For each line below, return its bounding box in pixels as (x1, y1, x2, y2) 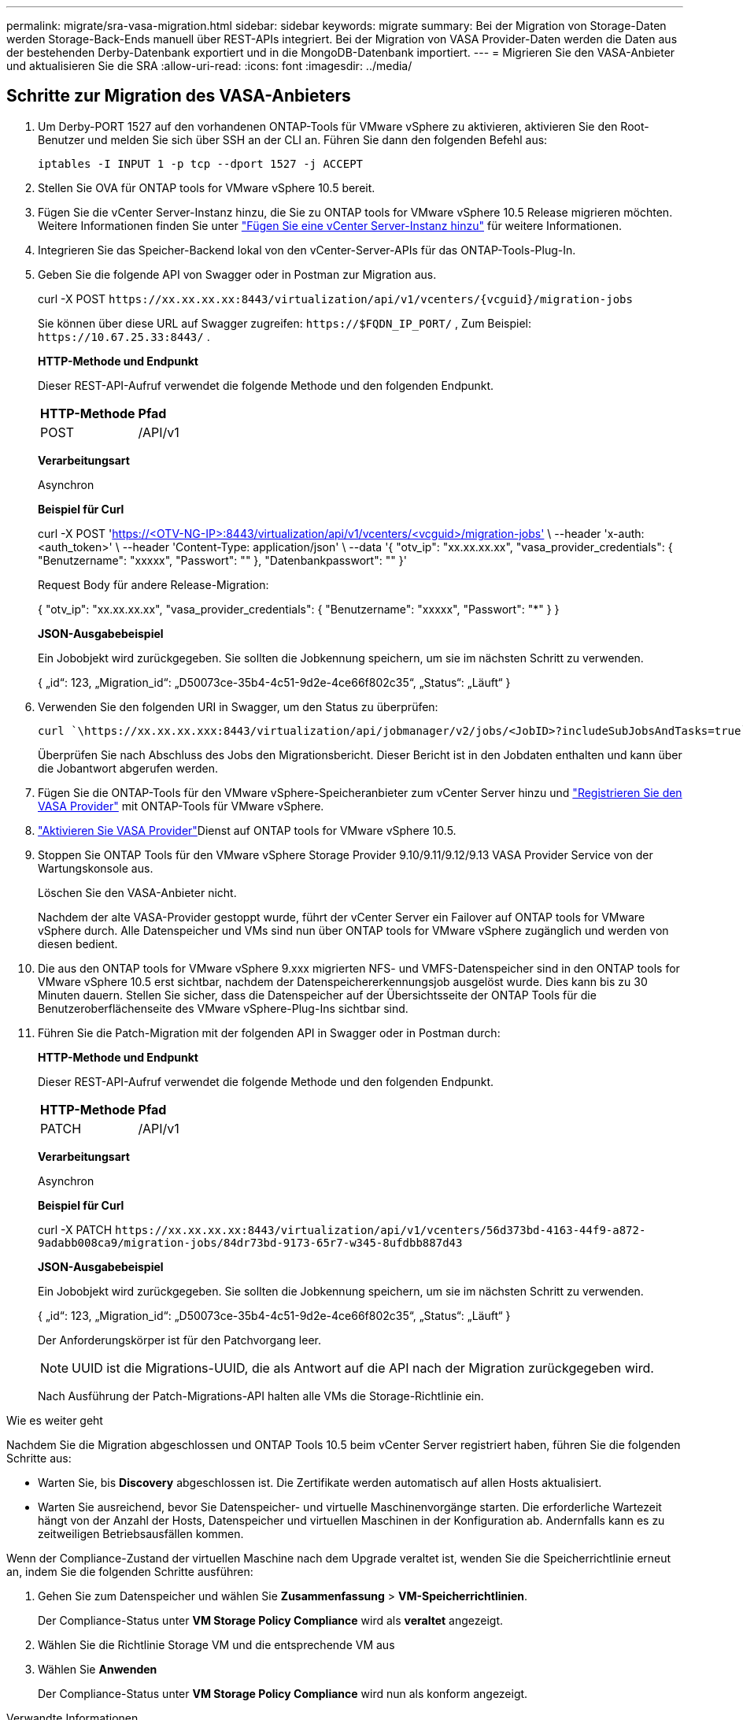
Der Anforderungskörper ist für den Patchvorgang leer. (38, 1333, 321, 1347)
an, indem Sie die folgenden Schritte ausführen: (6, 1564, 253, 1578)
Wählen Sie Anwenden (38, 1662, 157, 1676)
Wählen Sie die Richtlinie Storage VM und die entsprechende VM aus (38, 1637, 395, 1651)
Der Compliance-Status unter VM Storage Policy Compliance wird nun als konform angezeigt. (38, 1686, 528, 1700)
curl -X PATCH (38, 1222, 113, 1236)
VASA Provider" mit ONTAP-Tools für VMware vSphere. (38, 799, 324, 813)
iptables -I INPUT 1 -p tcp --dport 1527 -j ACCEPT (38, 157, 364, 170)
